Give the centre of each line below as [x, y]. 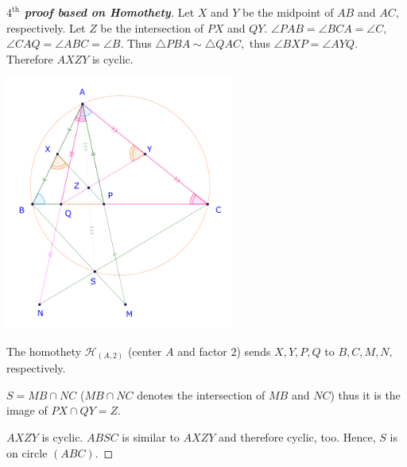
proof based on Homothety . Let [109, 12]
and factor [202, 351]
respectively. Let [46, 27]
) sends [254, 351]
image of [27, 410]
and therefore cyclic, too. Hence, [297, 437]
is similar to [151, 437]
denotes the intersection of [201, 394]
